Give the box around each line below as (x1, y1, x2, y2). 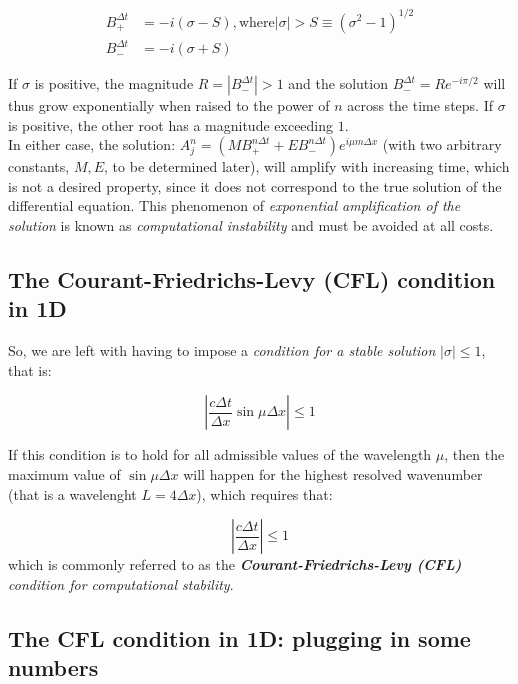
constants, (8, 156, 70, 177)
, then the (444, 444, 505, 465)
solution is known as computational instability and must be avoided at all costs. (8, 215, 494, 236)
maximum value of (8, 464, 121, 484)
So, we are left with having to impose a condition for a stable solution (8, 340, 436, 361)
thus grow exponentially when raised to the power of (8, 95, 330, 116)
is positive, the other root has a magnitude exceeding (8, 114, 334, 135)
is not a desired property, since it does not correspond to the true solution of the (8, 175, 502, 196)
